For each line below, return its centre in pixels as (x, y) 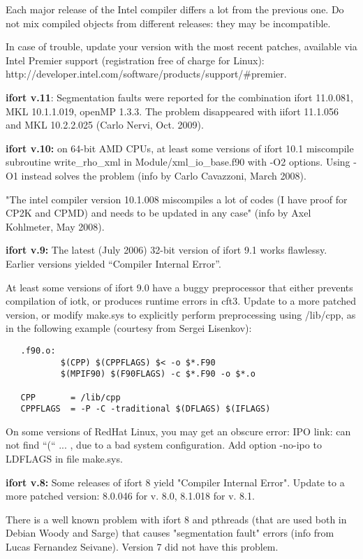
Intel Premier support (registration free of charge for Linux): (135, 60)
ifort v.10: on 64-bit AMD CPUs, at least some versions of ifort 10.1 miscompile (180, 148)
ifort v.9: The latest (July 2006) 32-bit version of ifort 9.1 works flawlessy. (166, 250)
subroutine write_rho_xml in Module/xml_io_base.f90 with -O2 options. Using (178, 162)
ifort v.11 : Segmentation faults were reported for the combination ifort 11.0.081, (179, 97)
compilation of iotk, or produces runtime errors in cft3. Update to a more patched (181, 301)
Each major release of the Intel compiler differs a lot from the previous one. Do (175, 9)
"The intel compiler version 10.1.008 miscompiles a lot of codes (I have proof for (177, 199)
